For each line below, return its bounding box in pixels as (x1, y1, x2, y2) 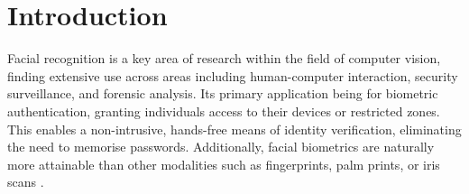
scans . (7, 172, 44, 191)
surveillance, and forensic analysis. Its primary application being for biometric (7, 84, 438, 103)
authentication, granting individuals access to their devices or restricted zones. (7, 101, 440, 120)
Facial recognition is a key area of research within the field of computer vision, (7, 49, 441, 68)
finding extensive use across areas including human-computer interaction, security (7, 66, 458, 85)
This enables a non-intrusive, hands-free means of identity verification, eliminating (7, 119, 462, 138)
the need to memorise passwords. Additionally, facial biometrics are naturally (7, 137, 435, 156)
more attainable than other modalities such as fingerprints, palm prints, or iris (7, 154, 440, 173)
